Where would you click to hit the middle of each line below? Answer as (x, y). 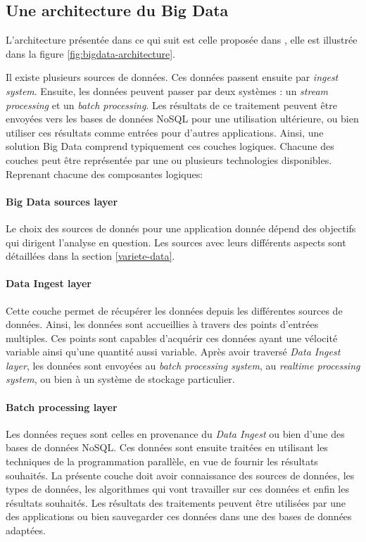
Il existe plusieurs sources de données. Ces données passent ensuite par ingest (172, 77)
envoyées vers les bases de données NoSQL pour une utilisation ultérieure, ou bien (182, 119)
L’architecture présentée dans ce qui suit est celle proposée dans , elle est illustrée (182, 40)
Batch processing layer (62, 406)
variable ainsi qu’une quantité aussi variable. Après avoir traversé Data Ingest (173, 352)
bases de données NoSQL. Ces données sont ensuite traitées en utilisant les (167, 447)
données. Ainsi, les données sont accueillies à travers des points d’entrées (162, 324)
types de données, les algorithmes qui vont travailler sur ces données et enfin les (177, 489)
